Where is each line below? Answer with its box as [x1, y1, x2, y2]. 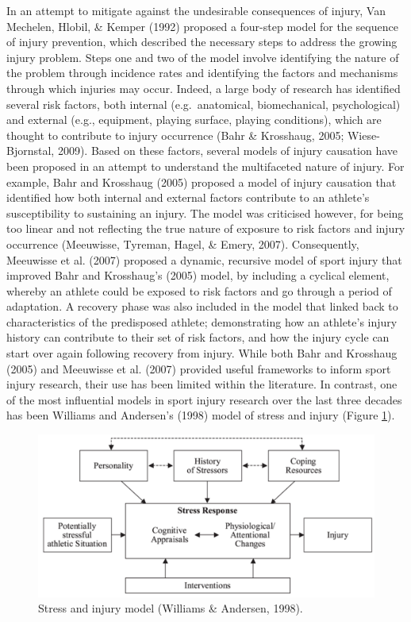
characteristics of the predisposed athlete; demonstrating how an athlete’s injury [6, 313, 398, 330]
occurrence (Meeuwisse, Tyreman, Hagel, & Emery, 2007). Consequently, [6, 235, 359, 252]
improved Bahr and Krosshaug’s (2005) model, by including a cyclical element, [6, 267, 390, 284]
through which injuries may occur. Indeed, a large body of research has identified [6, 79, 401, 96]
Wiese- [347, 126, 380, 143]
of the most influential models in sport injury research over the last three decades [6, 391, 402, 408]
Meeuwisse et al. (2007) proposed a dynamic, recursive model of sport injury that [6, 251, 402, 268]
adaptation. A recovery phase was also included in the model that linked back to [6, 298, 398, 315]
